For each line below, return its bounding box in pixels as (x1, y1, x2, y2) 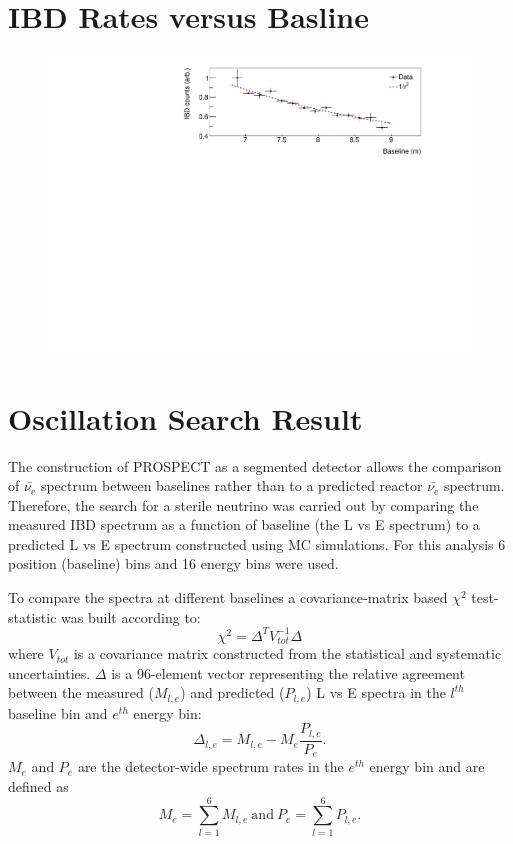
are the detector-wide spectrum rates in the (77, 756, 344, 777)
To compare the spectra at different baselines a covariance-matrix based (8, 587, 448, 608)
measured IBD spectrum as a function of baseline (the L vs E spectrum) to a (8, 514, 480, 535)
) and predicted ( (180, 682, 285, 703)
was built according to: (61, 606, 201, 627)
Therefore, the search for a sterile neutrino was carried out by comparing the (8, 494, 479, 515)
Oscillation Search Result (8, 397, 363, 438)
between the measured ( (8, 682, 154, 703)
